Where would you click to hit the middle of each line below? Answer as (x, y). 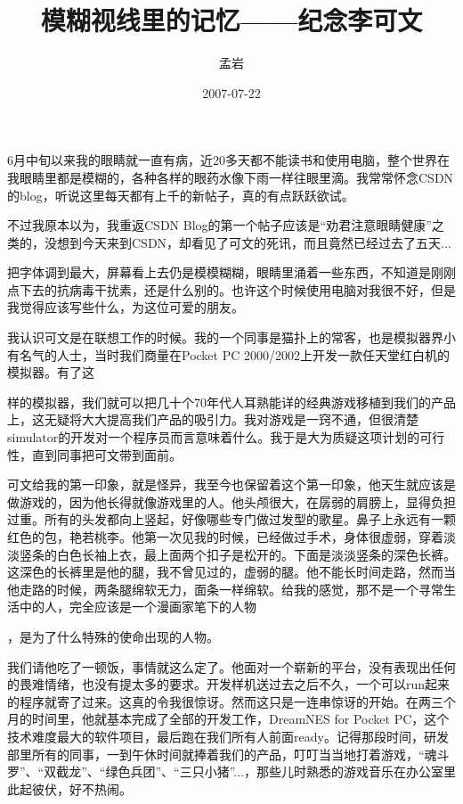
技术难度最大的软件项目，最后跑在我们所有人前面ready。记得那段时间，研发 (228, 736)
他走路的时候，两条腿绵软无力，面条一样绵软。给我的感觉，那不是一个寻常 (225, 589)
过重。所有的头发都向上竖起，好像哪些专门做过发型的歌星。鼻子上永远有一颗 (231, 519)
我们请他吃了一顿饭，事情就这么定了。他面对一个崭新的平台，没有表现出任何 (231, 666)
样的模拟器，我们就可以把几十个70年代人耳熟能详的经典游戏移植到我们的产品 (231, 402)
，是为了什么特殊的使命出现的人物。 (113, 636)
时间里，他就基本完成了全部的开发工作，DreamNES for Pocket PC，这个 (240, 719)
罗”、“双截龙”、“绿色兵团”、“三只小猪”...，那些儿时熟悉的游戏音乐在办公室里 (231, 771)
